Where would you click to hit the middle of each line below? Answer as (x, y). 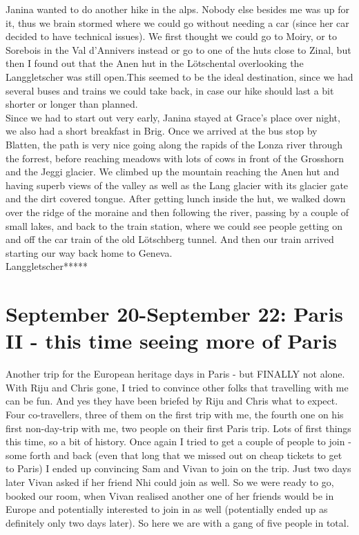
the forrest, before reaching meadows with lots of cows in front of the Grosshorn (175, 158)
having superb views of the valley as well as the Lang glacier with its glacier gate (177, 185)
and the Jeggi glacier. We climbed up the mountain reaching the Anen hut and (173, 172)
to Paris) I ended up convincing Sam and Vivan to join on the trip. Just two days (178, 468)
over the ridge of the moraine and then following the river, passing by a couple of (177, 212)
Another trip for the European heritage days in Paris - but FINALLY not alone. (175, 374)
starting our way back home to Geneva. (89, 252)
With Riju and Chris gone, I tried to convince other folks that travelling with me (177, 387)
